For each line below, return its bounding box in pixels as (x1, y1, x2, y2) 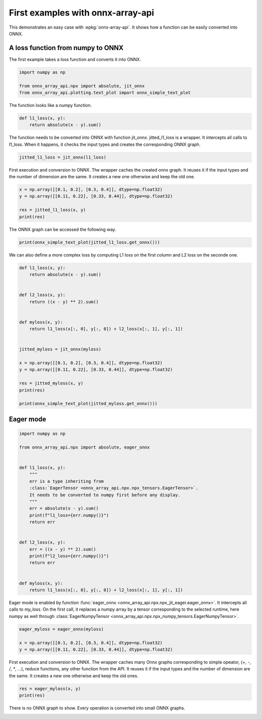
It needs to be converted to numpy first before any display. (29, 492, 180, 497)
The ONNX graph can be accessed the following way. (9, 226, 116, 232)
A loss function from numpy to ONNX (9, 44, 124, 52)
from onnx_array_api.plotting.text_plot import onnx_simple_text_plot (19, 90, 191, 95)
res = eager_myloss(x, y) (19, 685, 81, 691)
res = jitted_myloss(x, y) (19, 380, 83, 386)
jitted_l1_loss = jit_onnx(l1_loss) (19, 154, 107, 160)
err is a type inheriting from (29, 479, 104, 484)
